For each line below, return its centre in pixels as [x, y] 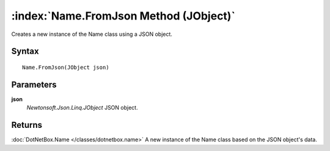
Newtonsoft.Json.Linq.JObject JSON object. [82, 108]
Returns [27, 125]
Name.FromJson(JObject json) [66, 67]
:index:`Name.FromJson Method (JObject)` [123, 16]
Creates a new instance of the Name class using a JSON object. [92, 34]
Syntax [25, 51]
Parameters [34, 84]
